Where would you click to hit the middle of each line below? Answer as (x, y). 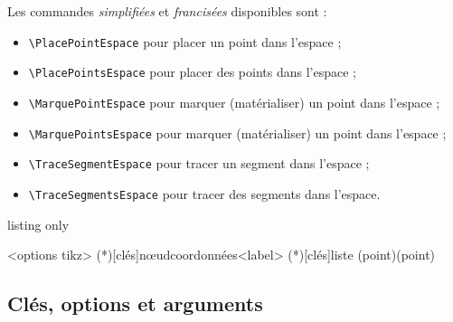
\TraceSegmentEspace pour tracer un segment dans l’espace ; (199, 163)
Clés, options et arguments (135, 303)
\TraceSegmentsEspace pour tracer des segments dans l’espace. (204, 193)
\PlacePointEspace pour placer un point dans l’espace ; (185, 41)
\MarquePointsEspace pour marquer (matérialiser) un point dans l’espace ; (237, 133)
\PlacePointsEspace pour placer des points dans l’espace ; (192, 72)
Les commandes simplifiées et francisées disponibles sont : (167, 11)
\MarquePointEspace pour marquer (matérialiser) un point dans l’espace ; (234, 102)
